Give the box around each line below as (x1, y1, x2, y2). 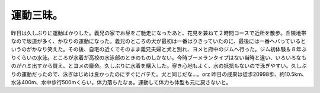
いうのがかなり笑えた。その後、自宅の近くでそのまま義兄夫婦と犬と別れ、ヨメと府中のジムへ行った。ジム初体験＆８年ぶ (11, 46, 307, 53)
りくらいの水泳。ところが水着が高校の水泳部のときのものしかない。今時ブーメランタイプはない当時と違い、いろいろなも (11, 54, 307, 61)
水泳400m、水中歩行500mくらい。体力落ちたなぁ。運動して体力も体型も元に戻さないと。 (11, 78, 232, 85)
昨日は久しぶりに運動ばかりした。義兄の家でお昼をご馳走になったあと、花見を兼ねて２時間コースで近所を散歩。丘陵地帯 (11, 29, 307, 36)
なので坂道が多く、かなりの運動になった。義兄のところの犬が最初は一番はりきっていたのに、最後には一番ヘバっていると (11, 37, 306, 44)
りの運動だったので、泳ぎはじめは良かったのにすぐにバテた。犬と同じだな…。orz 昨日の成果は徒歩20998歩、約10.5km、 (11, 71, 308, 78)
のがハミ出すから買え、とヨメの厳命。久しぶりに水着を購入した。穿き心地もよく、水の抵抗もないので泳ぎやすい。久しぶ (11, 62, 307, 69)
